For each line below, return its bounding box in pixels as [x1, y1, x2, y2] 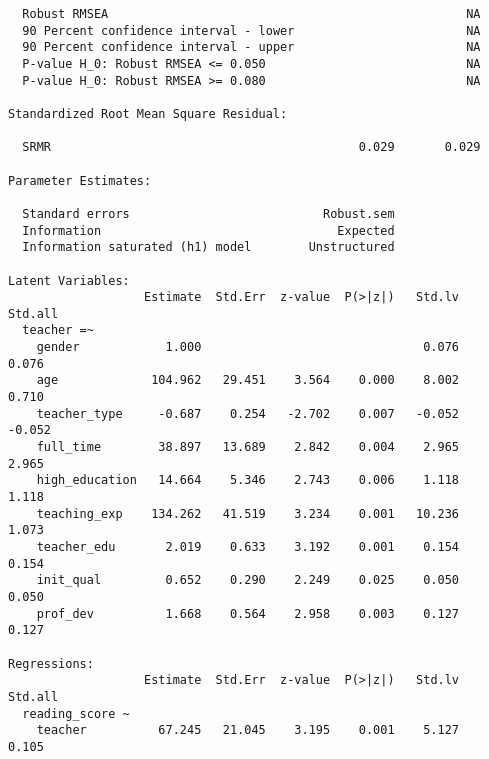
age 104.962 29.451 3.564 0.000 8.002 [36, 373, 460, 388]
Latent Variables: [8, 273, 130, 288]
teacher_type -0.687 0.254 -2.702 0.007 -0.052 [36, 406, 460, 421]
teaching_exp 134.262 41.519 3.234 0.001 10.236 [36, 506, 460, 521]
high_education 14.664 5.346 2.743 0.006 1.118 [36, 473, 460, 488]
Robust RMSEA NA [22, 7, 481, 21]
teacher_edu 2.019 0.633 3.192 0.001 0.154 [36, 540, 460, 554]
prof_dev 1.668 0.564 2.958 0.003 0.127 [36, 606, 460, 621]
